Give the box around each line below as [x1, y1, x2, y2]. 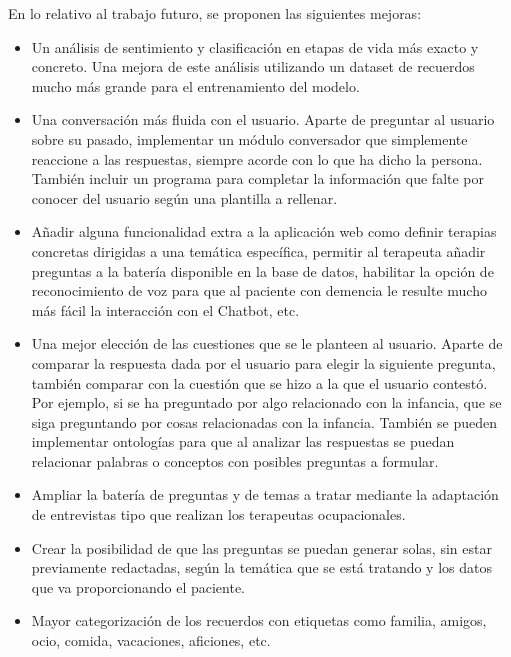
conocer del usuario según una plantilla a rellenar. [31, 187, 338, 208]
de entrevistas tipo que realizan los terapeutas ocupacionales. [31, 504, 406, 525]
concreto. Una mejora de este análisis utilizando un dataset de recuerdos [31, 56, 475, 77]
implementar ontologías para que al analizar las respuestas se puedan [31, 431, 455, 452]
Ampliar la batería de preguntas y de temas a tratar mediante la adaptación [31, 484, 499, 505]
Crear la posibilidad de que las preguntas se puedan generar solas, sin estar [31, 537, 492, 558]
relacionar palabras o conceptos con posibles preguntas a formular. [31, 450, 439, 471]
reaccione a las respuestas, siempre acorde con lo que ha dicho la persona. [31, 148, 483, 169]
